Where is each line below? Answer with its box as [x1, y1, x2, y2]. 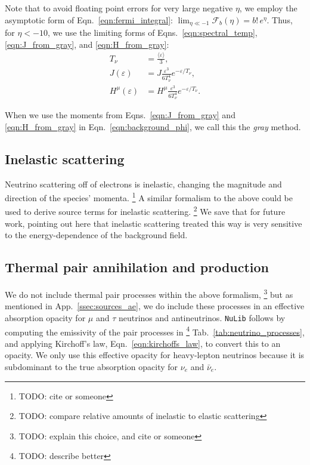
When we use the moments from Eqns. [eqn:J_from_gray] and [5, 109, 235, 121]
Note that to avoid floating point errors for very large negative [5, 2, 233, 14]
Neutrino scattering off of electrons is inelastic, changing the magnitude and [5, 177, 282, 190]
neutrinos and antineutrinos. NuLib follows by [118, 311, 286, 324]
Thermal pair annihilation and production [5, 258, 269, 276]
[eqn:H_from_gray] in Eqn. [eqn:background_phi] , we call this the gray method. [5, 120, 301, 133]
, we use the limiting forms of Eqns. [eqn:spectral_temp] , [47, 26, 258, 39]
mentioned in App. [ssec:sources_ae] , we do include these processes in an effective [5, 300, 305, 312]
